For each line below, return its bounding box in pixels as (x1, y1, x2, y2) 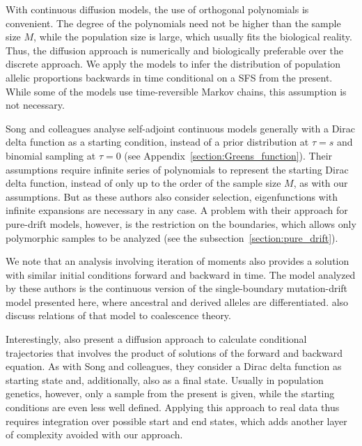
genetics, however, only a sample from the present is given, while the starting (6, 386, 335, 401)
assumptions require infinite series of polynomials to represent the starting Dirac (6, 162, 349, 176)
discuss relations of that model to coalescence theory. (6, 308, 231, 323)
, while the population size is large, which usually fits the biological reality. (33, 29, 352, 44)
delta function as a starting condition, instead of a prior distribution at (6, 134, 309, 149)
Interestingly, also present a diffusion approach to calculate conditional (6, 332, 307, 346)
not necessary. (6, 98, 65, 112)
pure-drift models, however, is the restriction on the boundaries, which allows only (6, 216, 356, 231)
